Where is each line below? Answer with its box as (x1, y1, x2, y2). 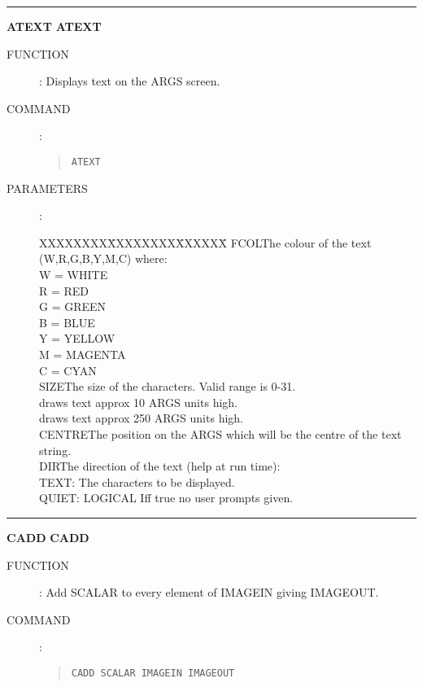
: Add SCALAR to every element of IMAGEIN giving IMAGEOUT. (39, 584, 379, 601)
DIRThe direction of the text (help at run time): (39, 457, 281, 475)
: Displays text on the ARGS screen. (39, 72, 220, 90)
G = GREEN (39, 298, 107, 315)
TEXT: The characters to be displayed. (39, 473, 235, 490)
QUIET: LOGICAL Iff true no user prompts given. (39, 489, 294, 506)
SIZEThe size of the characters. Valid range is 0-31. (39, 378, 296, 395)
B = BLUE (39, 313, 95, 330)
